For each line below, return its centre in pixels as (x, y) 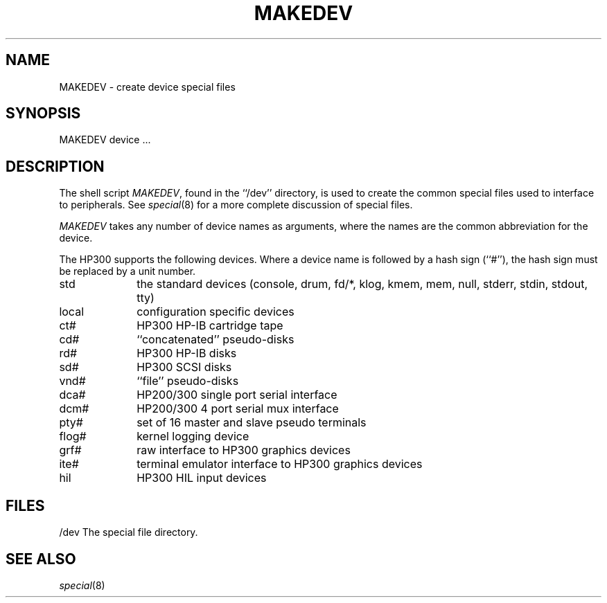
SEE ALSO (41, 559)
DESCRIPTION (55, 166)
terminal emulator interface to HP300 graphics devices (280, 464)
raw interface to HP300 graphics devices (244, 450)
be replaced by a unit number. (127, 271)
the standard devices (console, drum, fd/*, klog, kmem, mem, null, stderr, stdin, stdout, (362, 284)
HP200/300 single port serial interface (237, 395)
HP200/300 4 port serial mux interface (238, 409)
